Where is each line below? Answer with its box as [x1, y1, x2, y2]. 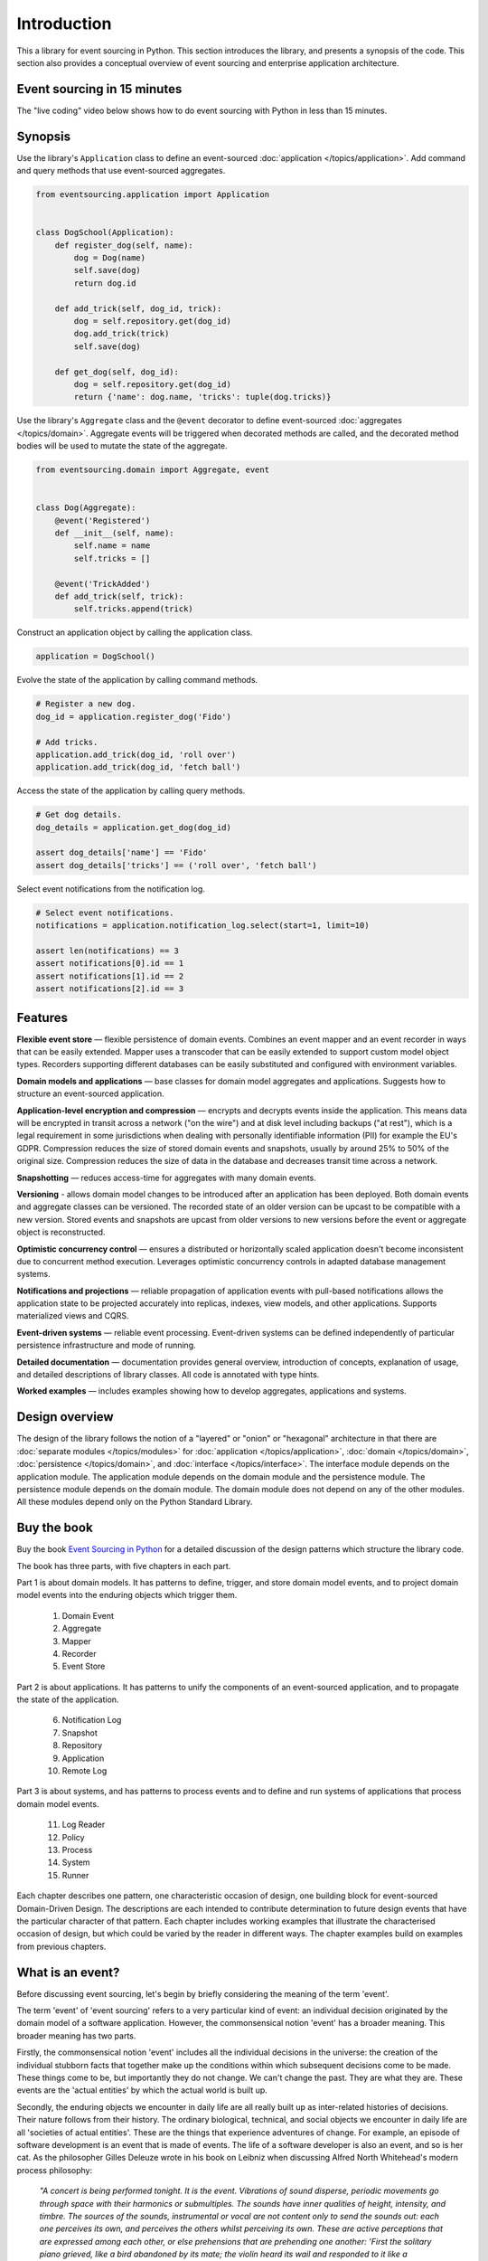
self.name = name [73, 541, 151, 551]
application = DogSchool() [35, 651, 155, 662]
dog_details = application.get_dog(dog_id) [35, 822, 232, 832]
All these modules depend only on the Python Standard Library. [16, 1497, 253, 1508]
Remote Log [61, 1765, 108, 1776]
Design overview [16, 1409, 114, 1424]
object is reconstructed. [16, 1226, 106, 1238]
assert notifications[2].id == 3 [35, 984, 184, 994]
